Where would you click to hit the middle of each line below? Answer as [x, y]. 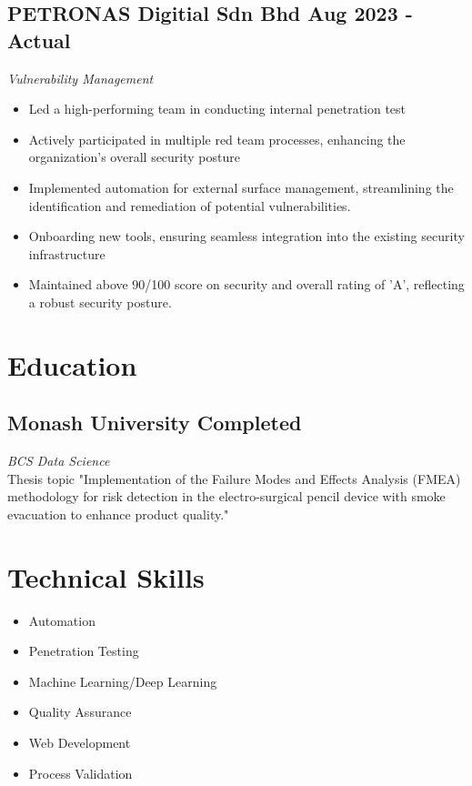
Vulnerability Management [80, 78]
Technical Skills [106, 576]
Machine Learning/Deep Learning [123, 681]
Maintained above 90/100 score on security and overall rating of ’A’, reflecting [246, 284]
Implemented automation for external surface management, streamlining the [241, 187]
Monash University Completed [155, 423]
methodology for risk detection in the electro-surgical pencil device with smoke [226, 496]
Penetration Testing [84, 651]
